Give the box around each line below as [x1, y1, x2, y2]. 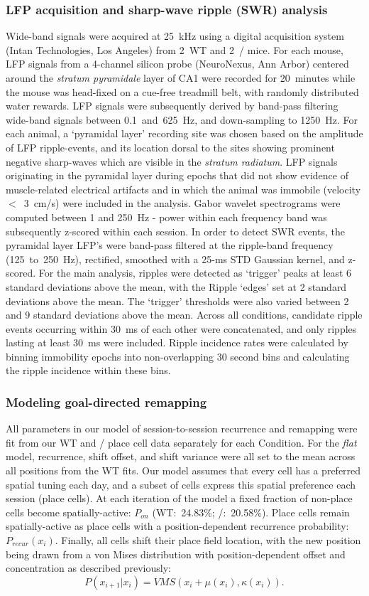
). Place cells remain [261, 504, 350, 519]
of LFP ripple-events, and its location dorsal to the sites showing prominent [6, 139, 335, 154]
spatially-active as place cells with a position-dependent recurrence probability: [6, 518, 349, 533]
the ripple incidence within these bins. [6, 363, 171, 378]
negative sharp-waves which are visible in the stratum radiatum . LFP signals [6, 154, 338, 169]
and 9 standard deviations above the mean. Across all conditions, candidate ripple [6, 307, 363, 322]
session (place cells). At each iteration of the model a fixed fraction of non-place [6, 491, 353, 506]
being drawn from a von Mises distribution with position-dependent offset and [6, 546, 346, 561]
